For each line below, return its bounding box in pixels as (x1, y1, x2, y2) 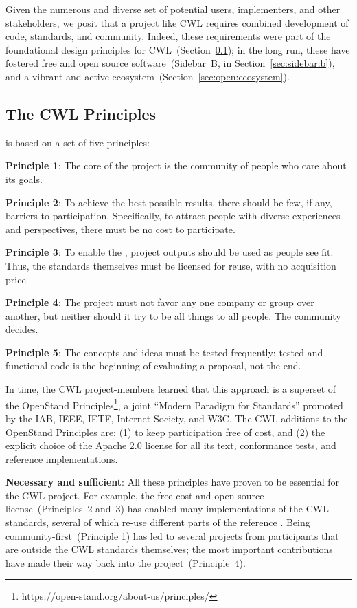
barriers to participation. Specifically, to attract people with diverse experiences (5, 208, 341, 223)
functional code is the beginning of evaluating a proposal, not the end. (5, 358, 301, 373)
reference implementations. (5, 451, 118, 466)
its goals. (5, 171, 43, 186)
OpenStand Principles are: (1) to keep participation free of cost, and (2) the (5, 424, 325, 439)
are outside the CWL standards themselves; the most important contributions (5, 542, 333, 556)
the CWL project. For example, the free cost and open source (5, 488, 264, 502)
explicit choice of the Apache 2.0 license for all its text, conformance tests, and (5, 438, 336, 453)
